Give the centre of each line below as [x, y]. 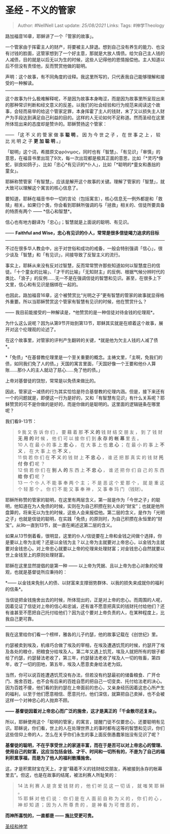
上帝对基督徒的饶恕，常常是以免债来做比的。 [52, 381]
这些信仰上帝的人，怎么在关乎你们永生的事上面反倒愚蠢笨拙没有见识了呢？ [83, 734]
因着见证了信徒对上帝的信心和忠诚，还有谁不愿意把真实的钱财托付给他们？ [83, 606]
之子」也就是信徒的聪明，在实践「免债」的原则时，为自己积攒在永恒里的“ [82, 519]
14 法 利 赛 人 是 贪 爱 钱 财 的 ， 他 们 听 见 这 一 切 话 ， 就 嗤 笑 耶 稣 [91, 785]
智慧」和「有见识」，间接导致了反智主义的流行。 [73, 254]
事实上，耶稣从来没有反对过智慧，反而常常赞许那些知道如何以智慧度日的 [80, 265]
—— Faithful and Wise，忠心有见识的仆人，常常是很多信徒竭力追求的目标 [82, 233]
